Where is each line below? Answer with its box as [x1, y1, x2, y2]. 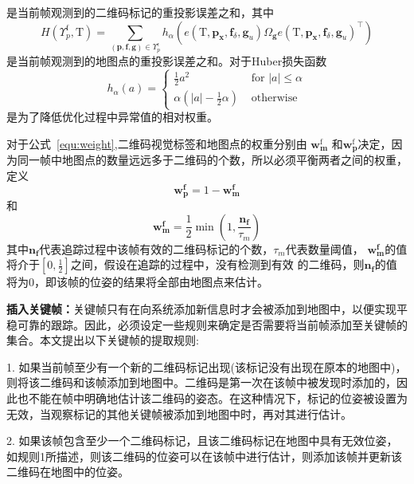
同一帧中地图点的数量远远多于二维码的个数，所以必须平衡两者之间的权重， [17, 151, 408, 168]
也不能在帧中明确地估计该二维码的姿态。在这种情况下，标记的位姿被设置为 [17, 389, 408, 406]
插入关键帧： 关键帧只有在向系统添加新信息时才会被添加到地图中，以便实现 [6, 300, 396, 317]
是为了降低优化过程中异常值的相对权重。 [6, 108, 218, 125]
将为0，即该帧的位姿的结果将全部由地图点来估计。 [6, 273, 268, 290]
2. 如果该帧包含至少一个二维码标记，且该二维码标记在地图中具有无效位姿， [6, 432, 398, 449]
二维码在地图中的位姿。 [6, 463, 129, 480]
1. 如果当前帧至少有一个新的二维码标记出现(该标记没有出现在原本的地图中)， [6, 358, 407, 375]
